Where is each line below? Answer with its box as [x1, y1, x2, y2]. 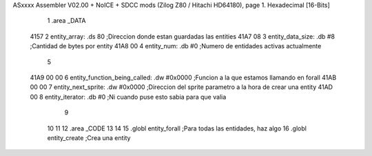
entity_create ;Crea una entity [47, 133, 131, 142]
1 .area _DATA [47, 17, 86, 25]
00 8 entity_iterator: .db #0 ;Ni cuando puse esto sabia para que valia [30, 92, 227, 101]
